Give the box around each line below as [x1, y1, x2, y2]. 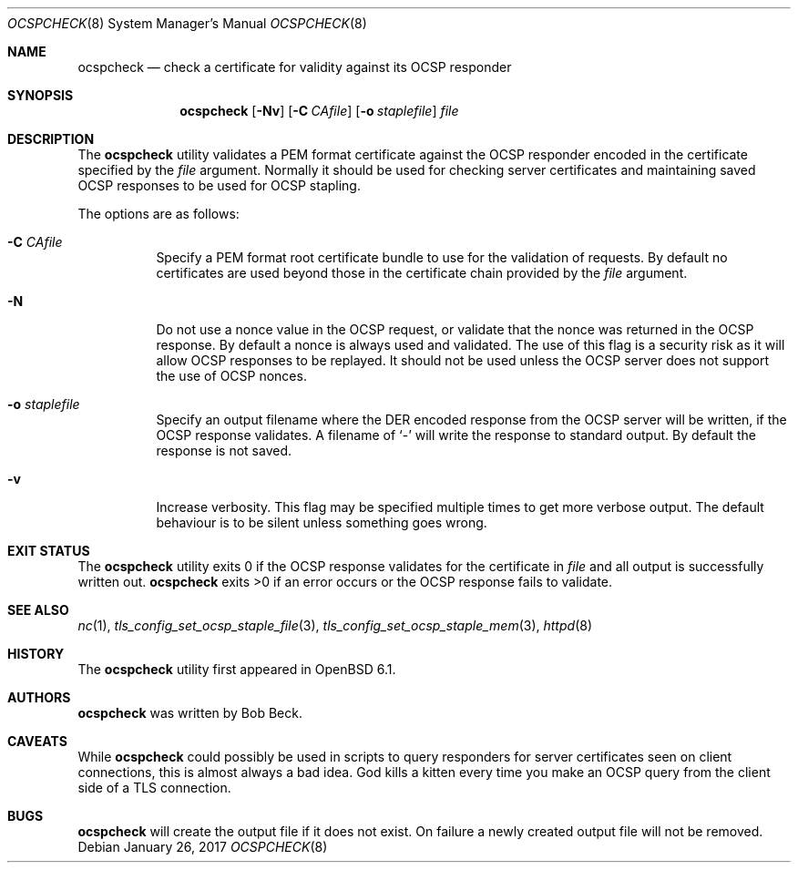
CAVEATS [7, 733, 67, 749]
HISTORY [7, 646, 65, 661]
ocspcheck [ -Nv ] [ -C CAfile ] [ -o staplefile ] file [179, 103, 459, 118]
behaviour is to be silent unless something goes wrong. [156, 515, 487, 530]
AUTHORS [7, 690, 71, 705]
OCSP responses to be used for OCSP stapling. [77, 178, 361, 193]
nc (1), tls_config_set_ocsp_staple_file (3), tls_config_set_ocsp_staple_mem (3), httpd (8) [77, 618, 592, 633]
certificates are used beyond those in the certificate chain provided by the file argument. [156, 265, 688, 281]
